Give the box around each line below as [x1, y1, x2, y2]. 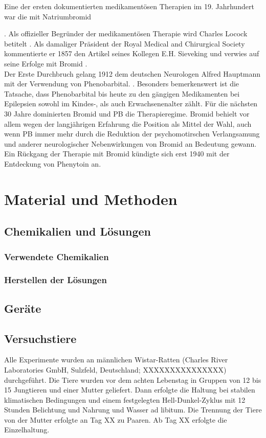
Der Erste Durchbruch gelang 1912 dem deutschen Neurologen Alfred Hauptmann [4, 68, 261, 79]
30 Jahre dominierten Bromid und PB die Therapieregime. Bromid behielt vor [4, 108, 250, 119]
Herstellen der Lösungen [4, 273, 107, 286]
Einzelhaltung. [4, 424, 50, 435]
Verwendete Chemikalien [4, 250, 109, 263]
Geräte [4, 300, 41, 316]
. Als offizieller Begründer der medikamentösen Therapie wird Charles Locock [4, 28, 248, 39]
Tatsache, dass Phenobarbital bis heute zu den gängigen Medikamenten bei [4, 88, 240, 99]
